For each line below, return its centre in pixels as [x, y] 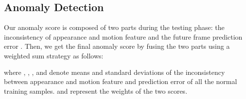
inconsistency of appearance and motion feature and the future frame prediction [123, 36]
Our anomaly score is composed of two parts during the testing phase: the [114, 27]
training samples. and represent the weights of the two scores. [96, 91]
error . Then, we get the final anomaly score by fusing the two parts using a [117, 46]
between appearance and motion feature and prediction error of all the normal [121, 81]
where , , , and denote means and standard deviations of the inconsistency [114, 72]
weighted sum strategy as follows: [54, 55]
